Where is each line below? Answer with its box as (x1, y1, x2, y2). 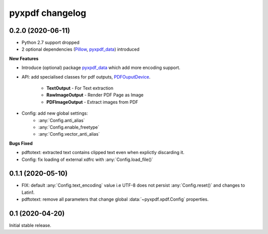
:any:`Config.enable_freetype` (38, 124, 99, 130)
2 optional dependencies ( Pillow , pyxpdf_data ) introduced (21, 46, 140, 52)
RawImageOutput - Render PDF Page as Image (46, 92, 144, 98)
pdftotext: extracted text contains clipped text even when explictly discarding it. (21, 150, 185, 156)
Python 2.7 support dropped (21, 40, 79, 46)
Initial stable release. (9, 223, 52, 229)
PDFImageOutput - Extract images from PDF (46, 99, 138, 105)
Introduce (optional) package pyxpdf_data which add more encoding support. (21, 65, 181, 71)
